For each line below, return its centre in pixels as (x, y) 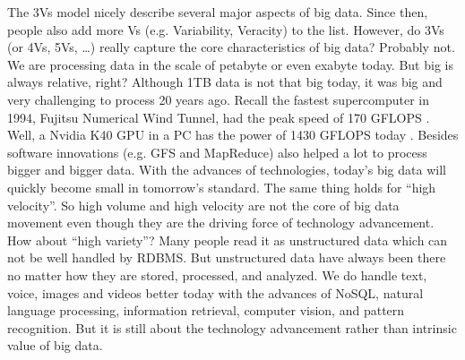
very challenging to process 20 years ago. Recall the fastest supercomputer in (218, 99)
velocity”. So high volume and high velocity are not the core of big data (203, 205)
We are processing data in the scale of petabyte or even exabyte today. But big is (230, 64)
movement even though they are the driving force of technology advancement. (221, 223)
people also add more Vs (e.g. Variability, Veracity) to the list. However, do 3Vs (226, 29)
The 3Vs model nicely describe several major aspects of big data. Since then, (218, 12)
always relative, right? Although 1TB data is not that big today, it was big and (225, 82)
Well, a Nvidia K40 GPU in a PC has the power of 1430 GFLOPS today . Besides (233, 135)
